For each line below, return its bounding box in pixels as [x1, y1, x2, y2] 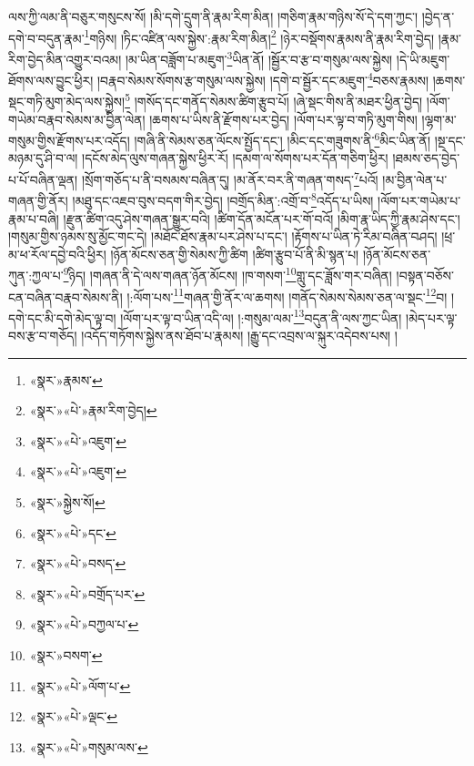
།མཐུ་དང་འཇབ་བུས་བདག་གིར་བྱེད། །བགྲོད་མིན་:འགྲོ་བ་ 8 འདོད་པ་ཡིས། [72, 189, 374, 209]
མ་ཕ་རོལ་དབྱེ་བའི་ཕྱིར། [8, 244, 106, 263]
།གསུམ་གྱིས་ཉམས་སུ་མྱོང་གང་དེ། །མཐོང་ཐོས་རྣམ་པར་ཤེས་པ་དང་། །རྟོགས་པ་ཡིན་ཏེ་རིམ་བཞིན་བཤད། [8, 227, 438, 246]
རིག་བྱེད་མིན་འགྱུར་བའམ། [8, 49, 122, 68]
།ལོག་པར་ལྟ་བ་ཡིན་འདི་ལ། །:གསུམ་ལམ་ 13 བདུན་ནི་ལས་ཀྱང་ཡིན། [120, 305, 402, 327]
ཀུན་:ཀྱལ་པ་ [8, 265, 64, 284]
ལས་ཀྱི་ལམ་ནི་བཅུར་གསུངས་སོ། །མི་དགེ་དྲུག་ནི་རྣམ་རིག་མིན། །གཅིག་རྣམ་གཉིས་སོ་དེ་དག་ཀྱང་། [8, 7, 419, 26]
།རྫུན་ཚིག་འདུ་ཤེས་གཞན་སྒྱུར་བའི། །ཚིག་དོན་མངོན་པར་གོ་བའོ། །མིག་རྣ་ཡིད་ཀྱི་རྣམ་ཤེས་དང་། [63, 209, 460, 228]
